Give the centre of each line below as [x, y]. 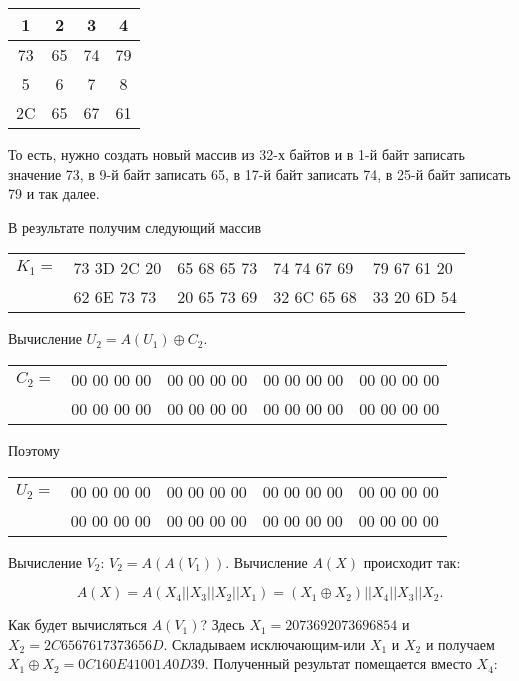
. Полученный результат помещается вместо [338, 663]
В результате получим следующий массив [135, 226]
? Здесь [222, 624]
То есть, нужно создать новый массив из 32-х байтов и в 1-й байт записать [236, 154]
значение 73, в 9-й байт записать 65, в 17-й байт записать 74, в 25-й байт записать [259, 173]
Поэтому [34, 449]
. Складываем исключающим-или [264, 643]
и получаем [460, 643]
